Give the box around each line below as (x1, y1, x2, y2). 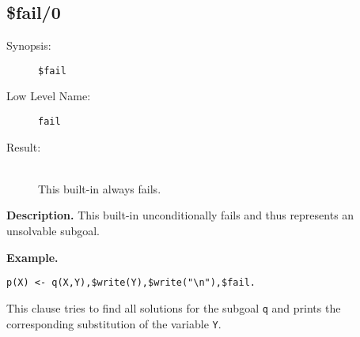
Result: (6, 138, 41, 155)
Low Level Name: (6, 88, 91, 104)
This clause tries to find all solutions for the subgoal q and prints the (6, 299, 341, 316)
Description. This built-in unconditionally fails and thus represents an (6, 207, 354, 223)
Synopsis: (6, 37, 51, 54)
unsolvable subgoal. (6, 223, 100, 239)
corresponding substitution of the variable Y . (6, 315, 222, 331)
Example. (6, 249, 59, 265)
